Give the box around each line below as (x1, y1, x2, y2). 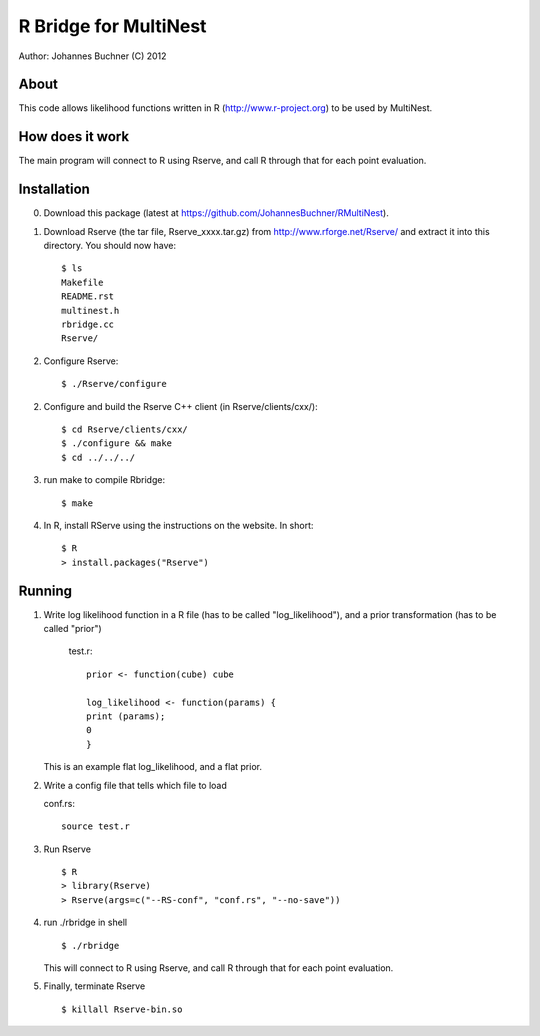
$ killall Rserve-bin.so (61, 1003, 183, 1015)
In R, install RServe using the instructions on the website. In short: (43, 519, 314, 531)
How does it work (18, 128, 130, 145)
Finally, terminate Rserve (43, 980, 146, 992)
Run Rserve (43, 843, 92, 855)
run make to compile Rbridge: (43, 474, 165, 486)
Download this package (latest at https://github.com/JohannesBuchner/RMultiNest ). (43, 207, 389, 219)
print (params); (86, 710, 166, 722)
